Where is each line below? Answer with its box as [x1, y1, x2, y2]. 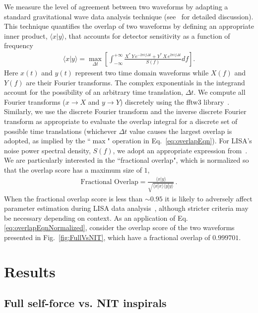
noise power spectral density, [4, 145, 91, 155]
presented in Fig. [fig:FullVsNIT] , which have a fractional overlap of [4, 232, 210, 242]
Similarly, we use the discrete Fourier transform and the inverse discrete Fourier [4, 106, 247, 117]
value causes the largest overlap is [129, 125, 232, 136]
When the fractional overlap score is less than [4, 193, 143, 203]
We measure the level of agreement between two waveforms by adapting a [4, 1, 228, 11]
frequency [4, 40, 33, 51]
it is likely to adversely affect [165, 193, 253, 203]
